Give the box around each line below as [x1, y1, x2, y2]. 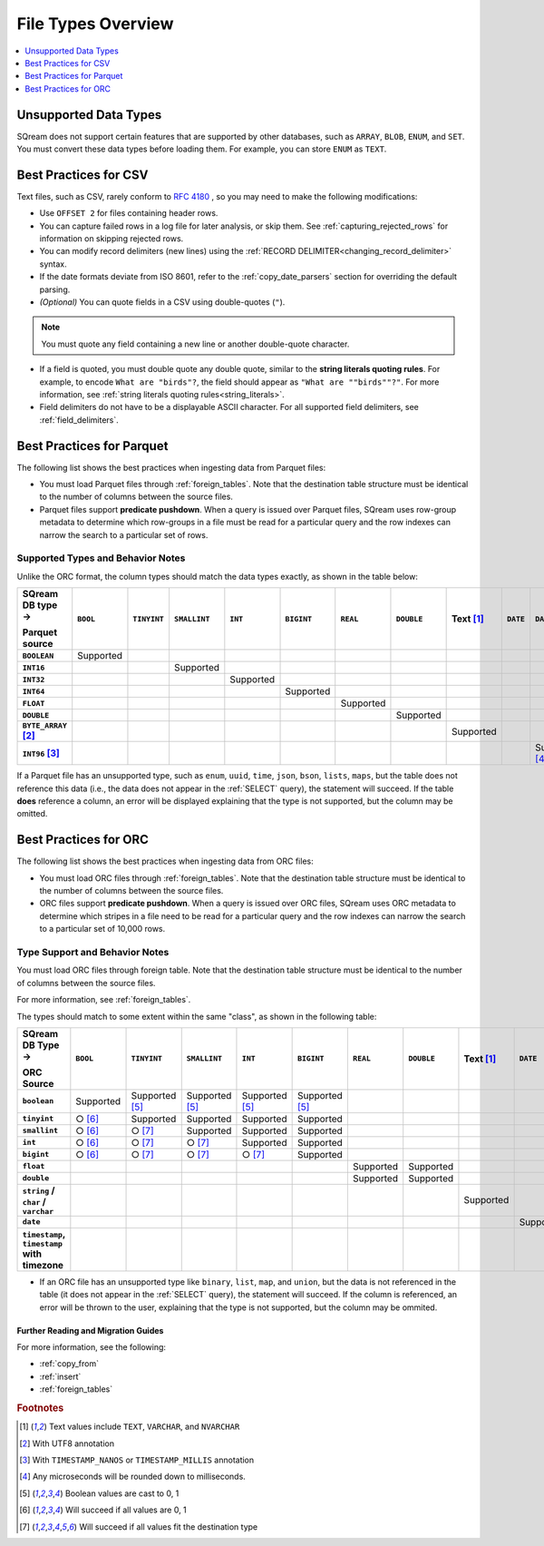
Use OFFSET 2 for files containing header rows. [39, 208, 219, 219]
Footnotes [16, 1402, 64, 1414]
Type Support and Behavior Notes [16, 945, 170, 958]
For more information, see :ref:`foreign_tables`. [16, 994, 191, 1005]
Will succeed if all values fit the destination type [78, 1521, 258, 1532]
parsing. [39, 284, 71, 295]
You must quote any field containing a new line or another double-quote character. [41, 338, 350, 349]
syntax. [39, 259, 67, 269]
